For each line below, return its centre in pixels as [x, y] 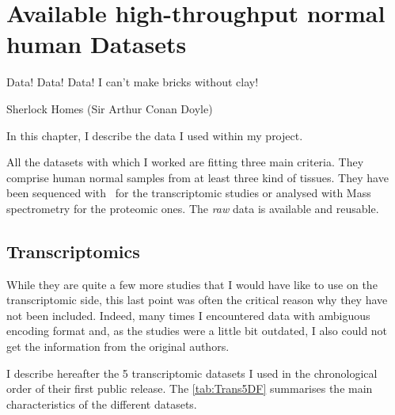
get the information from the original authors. [118, 346]
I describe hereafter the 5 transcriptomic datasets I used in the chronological [192, 373]
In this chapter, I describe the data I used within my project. [155, 135]
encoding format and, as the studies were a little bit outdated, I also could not [197, 331]
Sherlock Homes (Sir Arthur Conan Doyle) [110, 108]
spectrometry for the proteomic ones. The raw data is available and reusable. [193, 208]
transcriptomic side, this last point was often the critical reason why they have [197, 300]
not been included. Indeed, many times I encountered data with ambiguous [188, 315]
